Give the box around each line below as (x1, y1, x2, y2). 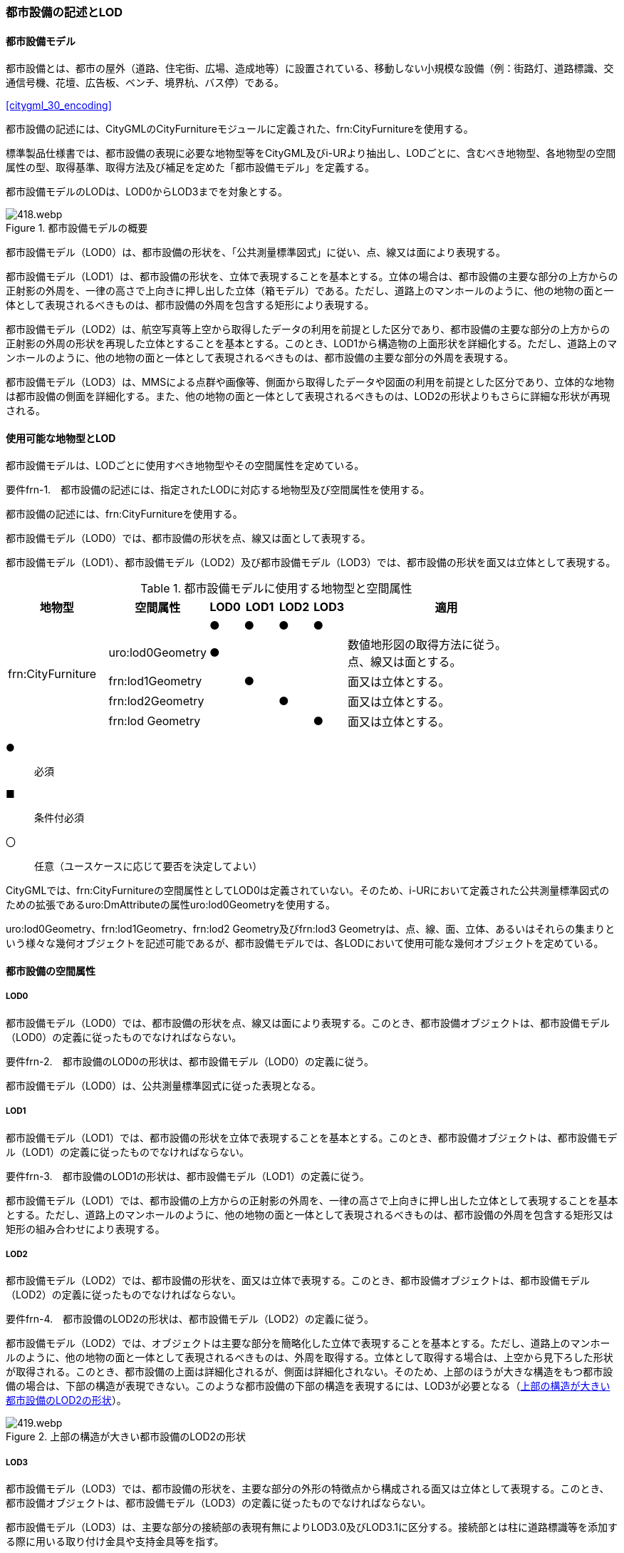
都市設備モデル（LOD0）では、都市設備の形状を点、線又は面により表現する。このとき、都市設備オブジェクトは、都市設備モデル (6, 1016, 610, 1029)
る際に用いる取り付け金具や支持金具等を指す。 (6, 1535, 224, 1548)
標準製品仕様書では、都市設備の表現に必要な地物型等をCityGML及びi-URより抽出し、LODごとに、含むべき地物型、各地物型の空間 (6, 147, 616, 160)
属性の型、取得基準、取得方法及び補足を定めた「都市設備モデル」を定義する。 (6, 161, 375, 174)
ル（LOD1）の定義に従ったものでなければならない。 (6, 1145, 250, 1158)
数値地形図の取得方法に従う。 (347, 637, 506, 652)
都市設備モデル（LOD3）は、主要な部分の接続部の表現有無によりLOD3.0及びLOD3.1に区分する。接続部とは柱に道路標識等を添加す (6, 1521, 618, 1534)
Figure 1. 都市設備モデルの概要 (6, 222, 148, 235)
